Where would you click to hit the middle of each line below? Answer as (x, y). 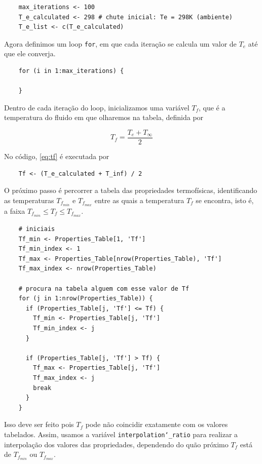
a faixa (15, 210)
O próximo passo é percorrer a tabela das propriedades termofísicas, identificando (131, 190)
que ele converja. (30, 53)
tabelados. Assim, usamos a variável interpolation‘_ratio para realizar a (121, 434)
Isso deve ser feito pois (39, 424)
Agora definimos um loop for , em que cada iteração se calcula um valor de (120, 43)
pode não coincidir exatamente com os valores (157, 424)
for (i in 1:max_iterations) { (71, 71)
